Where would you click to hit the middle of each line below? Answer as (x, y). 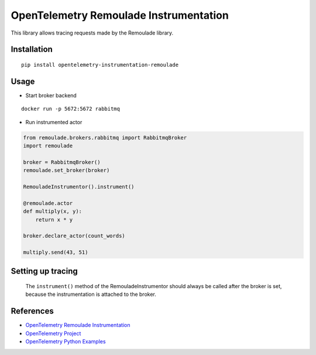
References (32, 311)
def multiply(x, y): (52, 211)
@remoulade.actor (48, 203)
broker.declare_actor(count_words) (74, 236)
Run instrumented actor (54, 122)
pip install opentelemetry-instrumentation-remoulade (100, 65)
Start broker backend (51, 95)
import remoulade (48, 146)
